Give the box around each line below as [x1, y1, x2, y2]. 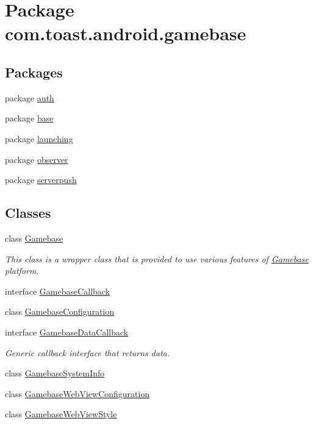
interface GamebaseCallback [5, 284, 110, 297]
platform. [5, 264, 39, 277]
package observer [5, 153, 68, 165]
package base [5, 112, 54, 124]
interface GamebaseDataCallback [5, 325, 129, 338]
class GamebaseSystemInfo [5, 367, 105, 379]
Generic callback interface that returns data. [5, 346, 170, 359]
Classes [5, 203, 51, 222]
